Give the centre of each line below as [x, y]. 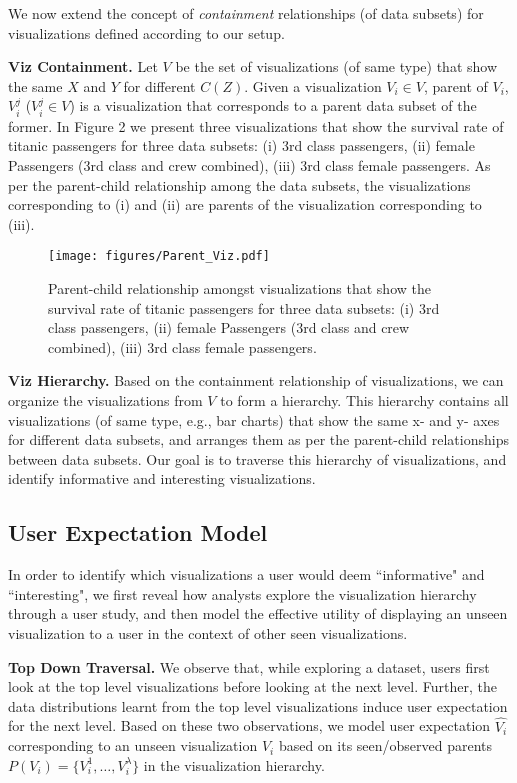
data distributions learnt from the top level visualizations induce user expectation [258, 705]
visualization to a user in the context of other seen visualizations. [208, 632]
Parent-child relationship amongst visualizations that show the [239, 288]
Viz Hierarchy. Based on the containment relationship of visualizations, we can [256, 380]
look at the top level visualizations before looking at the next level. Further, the [252, 686]
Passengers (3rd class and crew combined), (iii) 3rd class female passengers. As [249, 164]
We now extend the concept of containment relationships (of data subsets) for [246, 13]
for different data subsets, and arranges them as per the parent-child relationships [258, 439]
